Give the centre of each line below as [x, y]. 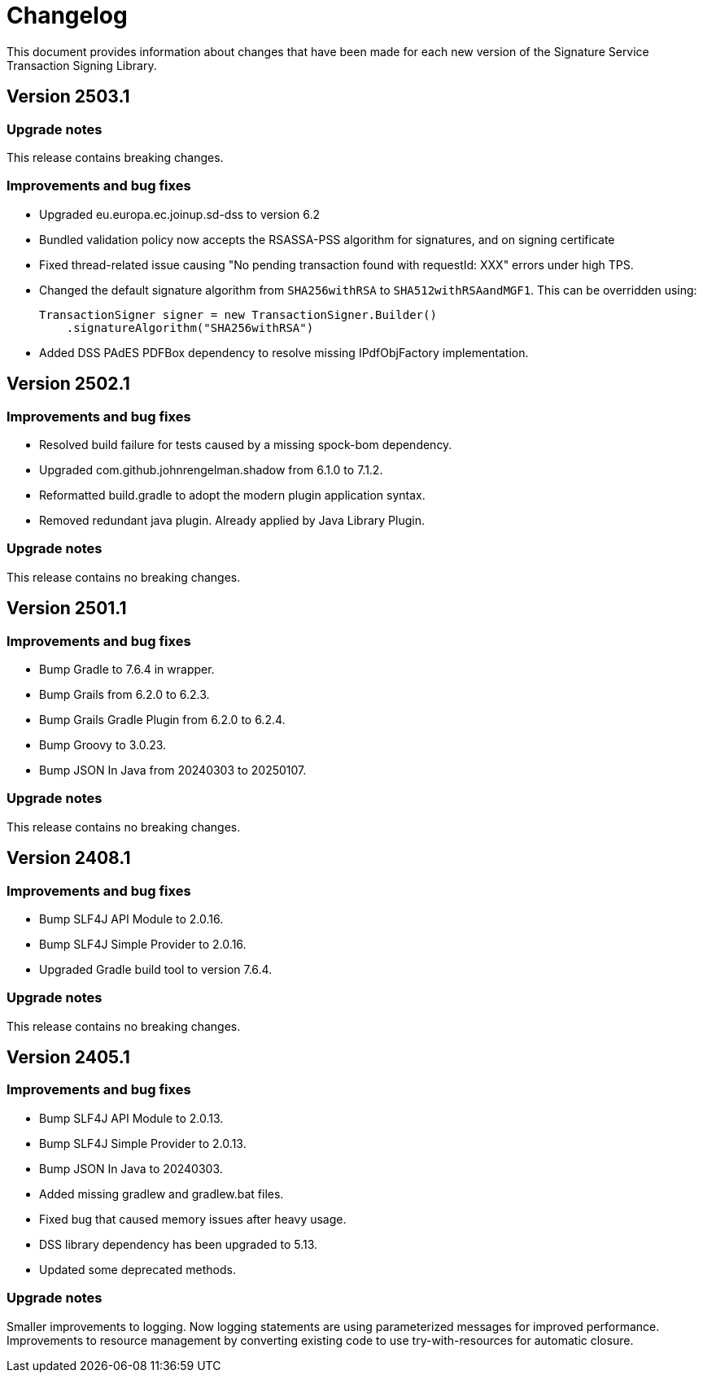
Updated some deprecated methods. [138, 1269]
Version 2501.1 [67, 609]
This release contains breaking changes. [115, 157]
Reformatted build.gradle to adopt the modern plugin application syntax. [232, 495]
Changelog [67, 15]
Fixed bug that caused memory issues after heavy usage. [193, 1219]
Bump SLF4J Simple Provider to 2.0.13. [143, 1143]
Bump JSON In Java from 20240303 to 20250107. [173, 770]
